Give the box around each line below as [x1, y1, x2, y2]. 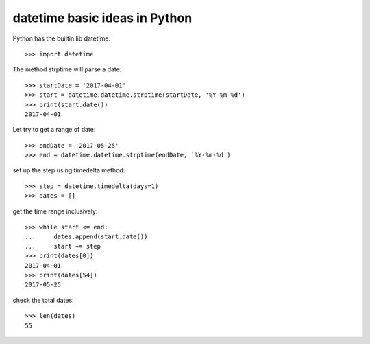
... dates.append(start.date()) [25, 233, 148, 240]
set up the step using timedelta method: [12, 166, 125, 174]
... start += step [25, 242, 101, 250]
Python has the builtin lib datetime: [12, 34, 111, 43]
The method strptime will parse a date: [12, 65, 122, 73]
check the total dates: [12, 296, 75, 304]
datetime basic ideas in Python [12, 10, 193, 25]
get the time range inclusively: [12, 207, 98, 216]
